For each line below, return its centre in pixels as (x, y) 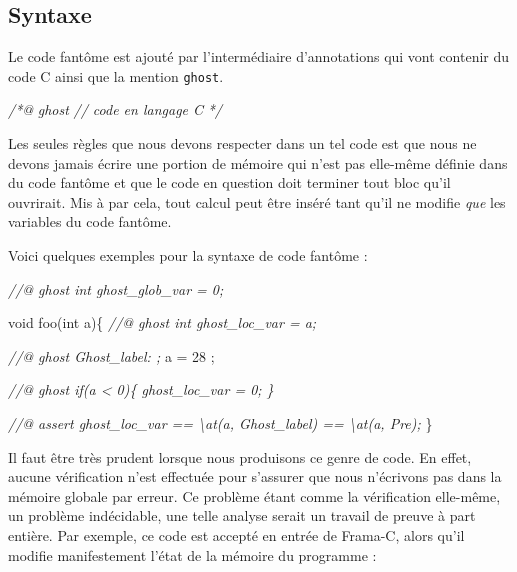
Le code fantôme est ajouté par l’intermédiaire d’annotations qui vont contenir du (259, 56)
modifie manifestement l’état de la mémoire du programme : (192, 554)
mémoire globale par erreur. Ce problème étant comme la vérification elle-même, (254, 495)
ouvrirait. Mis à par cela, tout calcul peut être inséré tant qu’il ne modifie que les (257, 201)
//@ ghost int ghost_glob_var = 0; (116, 288)
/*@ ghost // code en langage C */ (115, 109)
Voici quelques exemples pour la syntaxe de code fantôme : (188, 255)
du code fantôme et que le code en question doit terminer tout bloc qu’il (229, 182)
